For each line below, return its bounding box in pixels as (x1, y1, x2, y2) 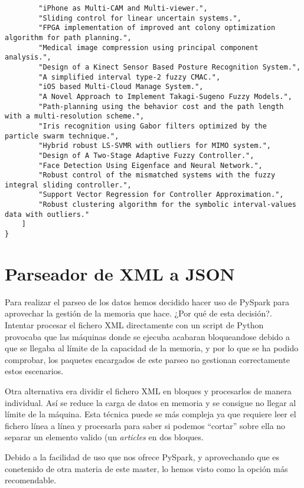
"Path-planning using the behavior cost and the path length (38, 102, 284, 111)
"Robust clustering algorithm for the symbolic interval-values (38, 200, 296, 209)
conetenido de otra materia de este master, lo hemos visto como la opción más (5, 462, 288, 474)
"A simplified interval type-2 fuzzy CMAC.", (38, 72, 221, 81)
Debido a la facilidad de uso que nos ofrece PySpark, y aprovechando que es (5, 451, 280, 463)
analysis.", (5, 53, 51, 62)
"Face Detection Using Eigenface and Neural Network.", (38, 161, 263, 170)
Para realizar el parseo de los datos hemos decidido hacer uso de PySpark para (5, 295, 290, 308)
